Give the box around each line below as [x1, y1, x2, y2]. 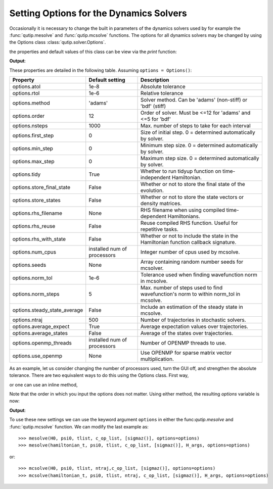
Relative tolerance [140, 89, 184, 96]
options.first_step [12, 132, 54, 139]
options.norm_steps [12, 290, 60, 298]
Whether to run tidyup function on [140, 167, 221, 174]
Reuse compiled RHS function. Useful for [140, 219, 238, 226]
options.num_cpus [12, 248, 57, 255]
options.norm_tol [12, 274, 53, 281]
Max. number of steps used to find [140, 284, 222, 291]
